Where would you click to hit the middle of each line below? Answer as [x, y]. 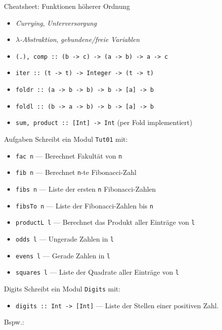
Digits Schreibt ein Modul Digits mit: [62, 288]
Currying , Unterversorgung [56, 22]
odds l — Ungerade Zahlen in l [65, 239]
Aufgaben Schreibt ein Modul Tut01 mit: [66, 139]
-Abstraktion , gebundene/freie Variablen [80, 39]
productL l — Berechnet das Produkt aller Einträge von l [105, 222]
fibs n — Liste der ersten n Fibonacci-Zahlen [86, 189]
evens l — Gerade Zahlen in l [63, 255]
